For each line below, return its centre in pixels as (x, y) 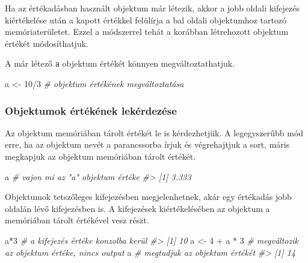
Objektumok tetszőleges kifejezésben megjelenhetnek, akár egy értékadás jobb (148, 197)
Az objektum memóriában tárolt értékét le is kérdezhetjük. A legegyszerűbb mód (154, 132)
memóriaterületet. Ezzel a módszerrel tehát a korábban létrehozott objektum (147, 32)
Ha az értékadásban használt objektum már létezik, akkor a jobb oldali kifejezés (152, 8)
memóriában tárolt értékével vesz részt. (77, 220)
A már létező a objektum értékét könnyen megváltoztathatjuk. (120, 63)
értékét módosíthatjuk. (47, 43)
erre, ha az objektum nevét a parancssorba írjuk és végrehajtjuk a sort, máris (147, 144)
